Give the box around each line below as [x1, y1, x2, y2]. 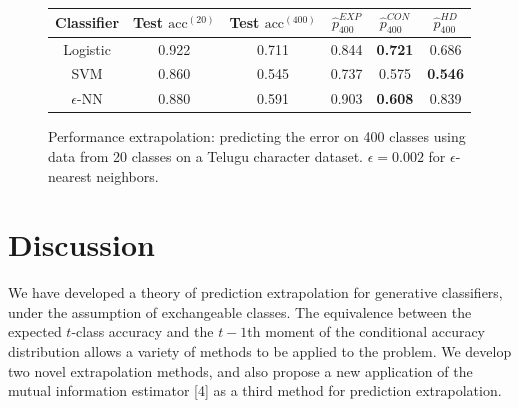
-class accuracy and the [71, 321, 214, 342]
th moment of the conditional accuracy [247, 321, 486, 342]
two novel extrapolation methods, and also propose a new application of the [8, 360, 473, 381]
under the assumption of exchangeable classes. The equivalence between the [8, 301, 472, 322]
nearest [48, 165, 92, 186]
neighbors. [96, 165, 159, 186]
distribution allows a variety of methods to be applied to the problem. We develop [8, 341, 512, 362]
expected [8, 321, 62, 342]
